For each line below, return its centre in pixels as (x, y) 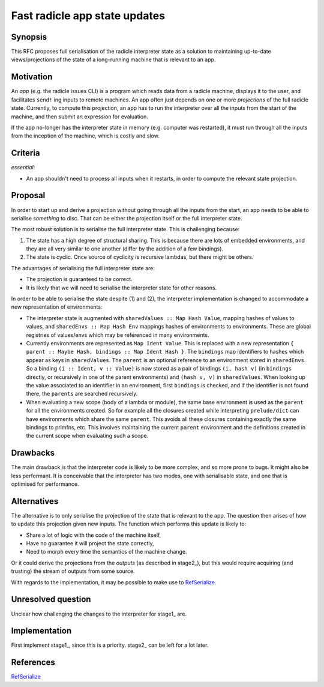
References (33, 663)
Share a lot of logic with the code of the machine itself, (94, 535)
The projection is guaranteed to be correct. (79, 279)
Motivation (32, 77)
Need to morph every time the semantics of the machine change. (106, 552)
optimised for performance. (45, 484)
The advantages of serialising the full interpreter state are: (83, 268)
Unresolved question (51, 600)
